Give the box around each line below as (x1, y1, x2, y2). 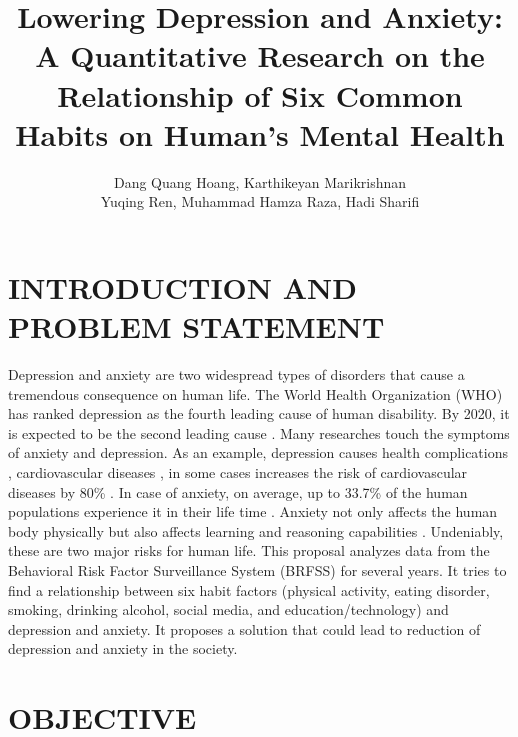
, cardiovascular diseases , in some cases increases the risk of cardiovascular (8, 461, 468, 482)
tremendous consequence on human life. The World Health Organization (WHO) (8, 383, 503, 404)
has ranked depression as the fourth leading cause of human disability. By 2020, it (8, 403, 510, 424)
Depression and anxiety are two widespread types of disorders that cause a (8, 364, 465, 384)
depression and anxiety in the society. (8, 638, 238, 659)
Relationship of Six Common (57, 74, 463, 115)
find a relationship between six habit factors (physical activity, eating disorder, (8, 579, 490, 600)
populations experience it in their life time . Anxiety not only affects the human (8, 501, 498, 522)
